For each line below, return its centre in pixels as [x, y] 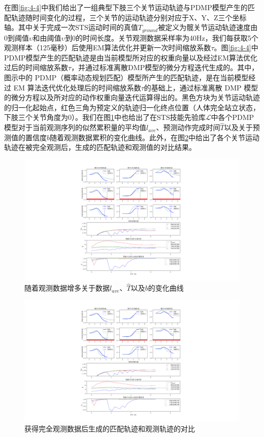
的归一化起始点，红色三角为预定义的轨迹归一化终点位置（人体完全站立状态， [132, 107]
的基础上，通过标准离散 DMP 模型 [201, 87]
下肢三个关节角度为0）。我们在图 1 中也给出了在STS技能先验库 [105, 117]
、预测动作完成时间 [188, 127]
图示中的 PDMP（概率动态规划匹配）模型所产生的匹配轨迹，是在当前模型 [126, 77]
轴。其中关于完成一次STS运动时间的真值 [71, 27]
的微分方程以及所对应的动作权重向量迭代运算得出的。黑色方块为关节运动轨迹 [132, 97]
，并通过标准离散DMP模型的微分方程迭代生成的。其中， [165, 67]
